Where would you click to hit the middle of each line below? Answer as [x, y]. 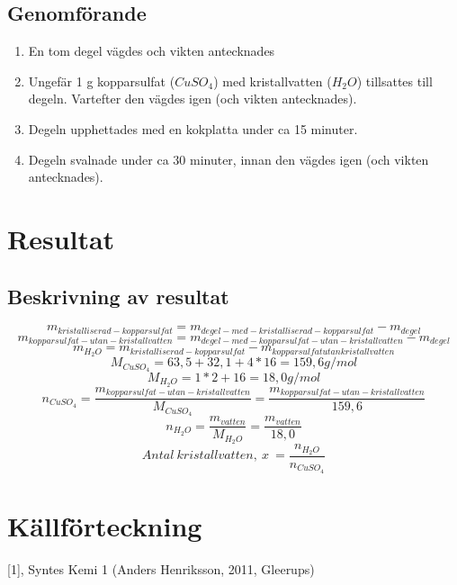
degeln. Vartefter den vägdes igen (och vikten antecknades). [193, 99]
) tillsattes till [394, 81]
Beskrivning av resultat [118, 296]
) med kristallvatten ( [273, 81]
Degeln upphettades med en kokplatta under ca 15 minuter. [193, 128]
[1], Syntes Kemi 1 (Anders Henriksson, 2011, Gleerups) [161, 568]
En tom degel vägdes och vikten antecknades [152, 51]
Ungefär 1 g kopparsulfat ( [102, 81]
